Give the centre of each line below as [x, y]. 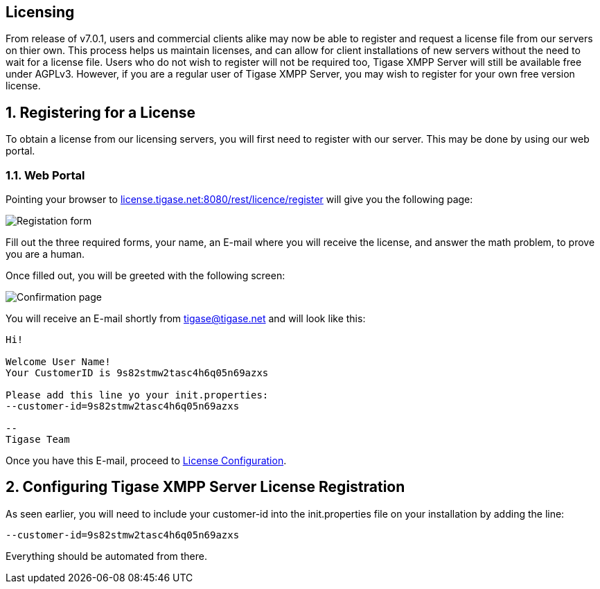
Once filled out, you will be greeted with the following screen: [145, 276]
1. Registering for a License [101, 112]
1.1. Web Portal [45, 175]
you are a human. [45, 254]
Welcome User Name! [58, 362]
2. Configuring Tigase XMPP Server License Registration [205, 487]
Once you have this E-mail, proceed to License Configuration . [146, 461]
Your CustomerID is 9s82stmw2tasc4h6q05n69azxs [137, 373]
